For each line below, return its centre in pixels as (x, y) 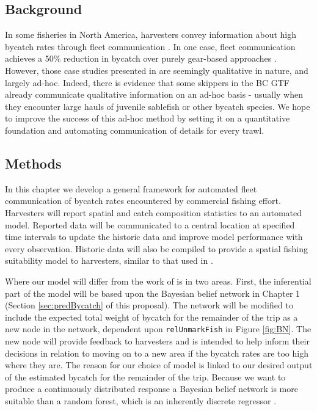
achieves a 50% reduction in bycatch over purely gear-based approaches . (141, 58)
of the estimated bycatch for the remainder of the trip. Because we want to (145, 376)
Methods (33, 163)
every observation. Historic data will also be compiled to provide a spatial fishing (156, 248)
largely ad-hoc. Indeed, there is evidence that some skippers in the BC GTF (147, 82)
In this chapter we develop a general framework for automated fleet (131, 188)
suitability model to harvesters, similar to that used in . (109, 260)
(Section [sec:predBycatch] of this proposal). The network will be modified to (149, 305)
